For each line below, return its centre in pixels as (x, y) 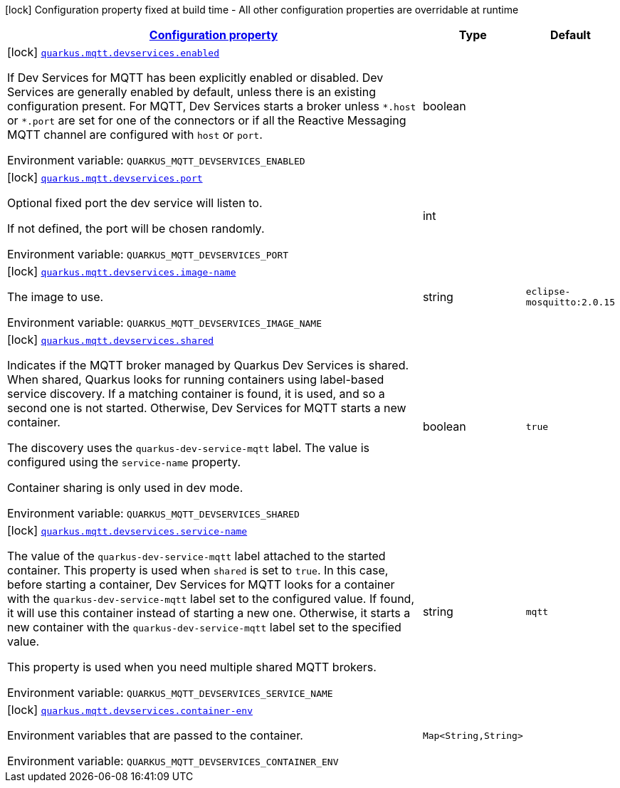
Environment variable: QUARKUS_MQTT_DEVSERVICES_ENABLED (156, 160)
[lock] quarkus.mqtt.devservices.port (105, 177)
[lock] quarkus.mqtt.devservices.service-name (127, 530)
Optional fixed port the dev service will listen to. (135, 203)
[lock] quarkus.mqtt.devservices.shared (111, 340)
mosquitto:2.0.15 (571, 302)
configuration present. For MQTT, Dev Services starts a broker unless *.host (212, 106)
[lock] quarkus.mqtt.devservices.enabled (114, 52)
